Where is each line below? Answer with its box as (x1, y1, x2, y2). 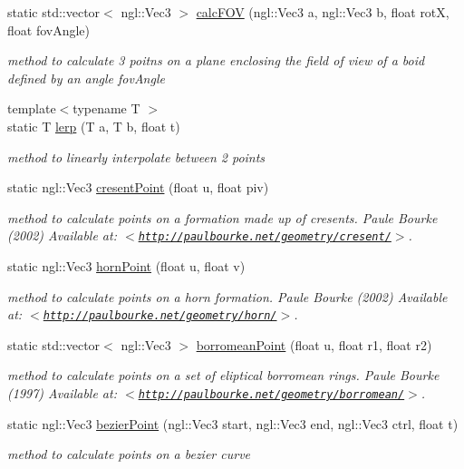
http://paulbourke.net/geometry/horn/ (43, 309, 277, 323)
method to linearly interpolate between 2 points (7, 147, 266, 166)
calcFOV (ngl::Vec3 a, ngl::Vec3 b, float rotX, (196, 3, 449, 21)
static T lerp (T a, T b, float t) (7, 116, 180, 135)
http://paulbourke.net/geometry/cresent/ (138, 230, 391, 244)
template (7, 99, 56, 118)
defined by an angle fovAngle (7, 68, 165, 87)
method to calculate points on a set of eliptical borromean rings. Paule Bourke (7, 366, 440, 385)
